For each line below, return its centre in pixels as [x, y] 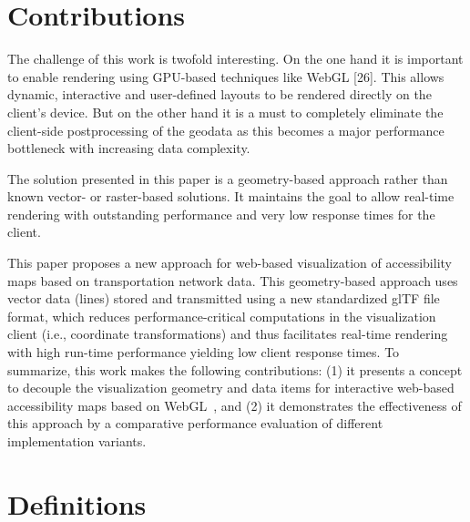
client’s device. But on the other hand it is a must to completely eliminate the [225, 112]
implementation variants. [77, 441]
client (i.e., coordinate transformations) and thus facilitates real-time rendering [228, 334]
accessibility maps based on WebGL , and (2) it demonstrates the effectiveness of [235, 405]
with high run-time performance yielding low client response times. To [204, 352]
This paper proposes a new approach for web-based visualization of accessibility [230, 263]
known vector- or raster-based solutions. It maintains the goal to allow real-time [231, 196]
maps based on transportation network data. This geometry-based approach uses [233, 280]
